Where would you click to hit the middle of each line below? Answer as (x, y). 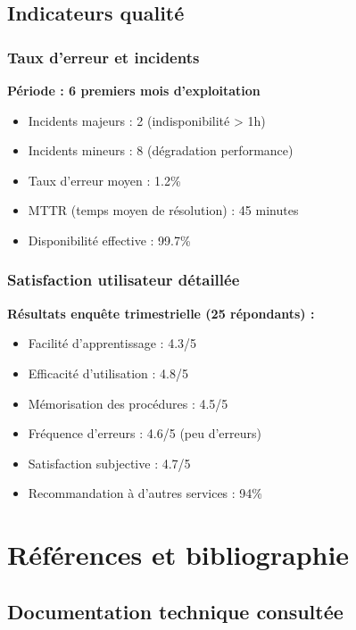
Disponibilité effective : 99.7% (109, 240)
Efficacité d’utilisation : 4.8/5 (108, 373)
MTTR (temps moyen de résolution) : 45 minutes (163, 210)
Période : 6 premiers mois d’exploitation (134, 90)
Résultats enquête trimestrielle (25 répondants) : (161, 313)
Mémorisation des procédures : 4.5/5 (128, 403)
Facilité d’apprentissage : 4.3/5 (112, 343)
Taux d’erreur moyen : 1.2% (104, 180)
